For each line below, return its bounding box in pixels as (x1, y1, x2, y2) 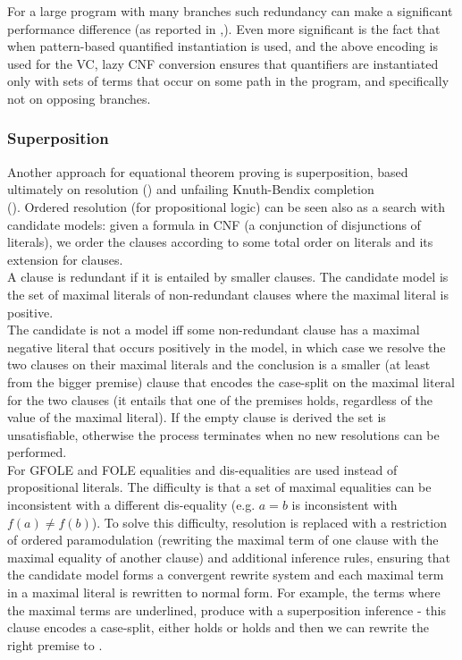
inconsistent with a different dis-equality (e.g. (7, 495, 256, 514)
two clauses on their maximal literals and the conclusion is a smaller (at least (7, 355, 431, 374)
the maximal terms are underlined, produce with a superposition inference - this (7, 600, 446, 619)
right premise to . (7, 635, 103, 654)
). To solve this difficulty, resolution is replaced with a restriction (91, 512, 447, 531)
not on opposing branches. (7, 89, 151, 107)
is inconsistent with (291, 495, 398, 514)
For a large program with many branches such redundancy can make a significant (7, 2, 453, 20)
